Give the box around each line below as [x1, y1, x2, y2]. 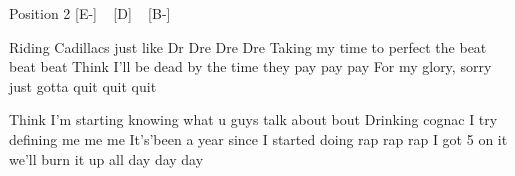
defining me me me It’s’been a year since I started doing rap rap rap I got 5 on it [9, 128, 508, 149]
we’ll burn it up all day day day [9, 148, 204, 169]
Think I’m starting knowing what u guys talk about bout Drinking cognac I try [9, 109, 498, 130]
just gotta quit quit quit [9, 75, 157, 96]
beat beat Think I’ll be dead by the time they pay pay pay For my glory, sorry [9, 56, 492, 77]
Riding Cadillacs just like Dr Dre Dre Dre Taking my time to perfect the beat [9, 36, 487, 57]
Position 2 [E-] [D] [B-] [9, 3, 171, 23]
